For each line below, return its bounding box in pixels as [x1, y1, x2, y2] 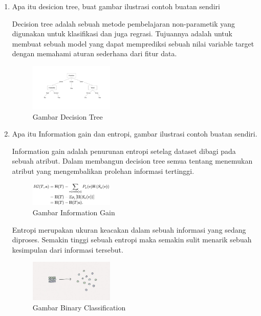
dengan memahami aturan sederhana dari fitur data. [12, 48, 177, 59]
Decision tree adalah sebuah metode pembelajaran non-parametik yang [12, 18, 235, 29]
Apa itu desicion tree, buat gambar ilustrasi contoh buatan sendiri [12, 1, 220, 11]
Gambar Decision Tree [32, 111, 103, 122]
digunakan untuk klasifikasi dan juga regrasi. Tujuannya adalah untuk [12, 28, 232, 39]
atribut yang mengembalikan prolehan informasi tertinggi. [12, 165, 194, 176]
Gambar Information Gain [32, 207, 115, 218]
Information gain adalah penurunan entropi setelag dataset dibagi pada [12, 145, 236, 156]
